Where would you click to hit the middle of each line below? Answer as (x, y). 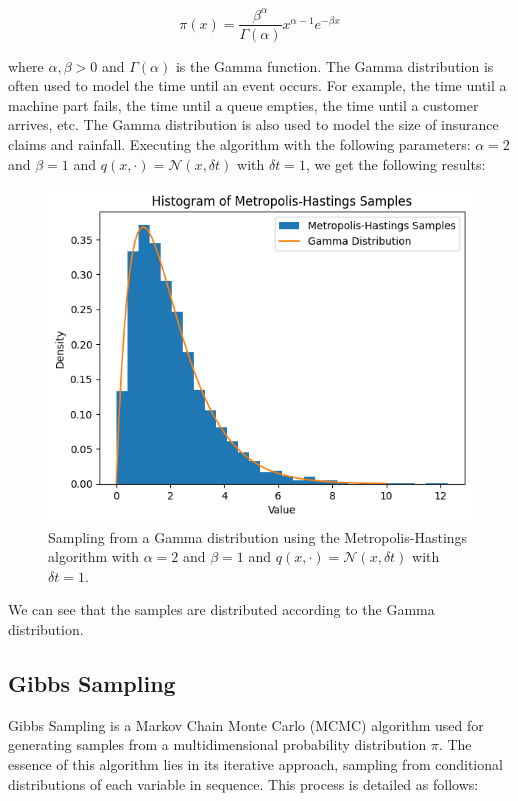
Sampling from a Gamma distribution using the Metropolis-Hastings (258, 536)
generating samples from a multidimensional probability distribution (217, 744)
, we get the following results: (395, 163)
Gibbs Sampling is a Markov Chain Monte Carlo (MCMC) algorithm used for (246, 724)
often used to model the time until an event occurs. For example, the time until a (257, 85)
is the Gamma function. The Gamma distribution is (334, 65)
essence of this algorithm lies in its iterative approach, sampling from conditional (255, 764)
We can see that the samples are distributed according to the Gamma (221, 609)
